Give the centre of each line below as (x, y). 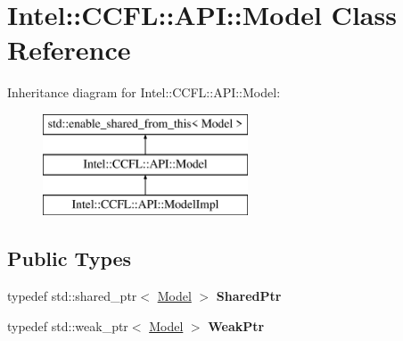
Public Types (70, 258)
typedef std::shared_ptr (72, 296)
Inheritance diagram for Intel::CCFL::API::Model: (144, 92)
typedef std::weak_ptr (68, 325)
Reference (69, 50)
